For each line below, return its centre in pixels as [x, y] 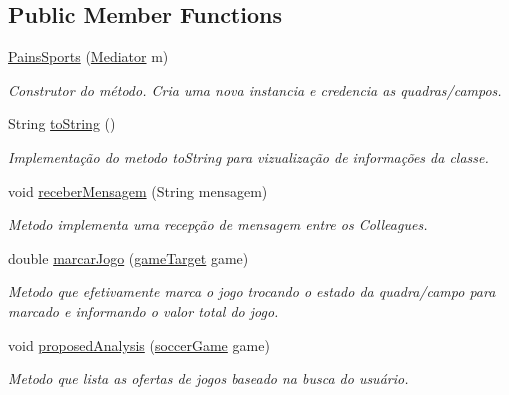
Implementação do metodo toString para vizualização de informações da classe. [248, 156]
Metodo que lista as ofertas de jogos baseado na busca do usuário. [208, 378]
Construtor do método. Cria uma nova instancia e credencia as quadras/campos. [255, 89]
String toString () [62, 123]
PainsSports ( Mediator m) [88, 56]
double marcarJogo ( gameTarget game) [128, 257]
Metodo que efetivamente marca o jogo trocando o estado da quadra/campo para [252, 291]
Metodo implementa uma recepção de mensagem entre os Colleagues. [218, 224]
